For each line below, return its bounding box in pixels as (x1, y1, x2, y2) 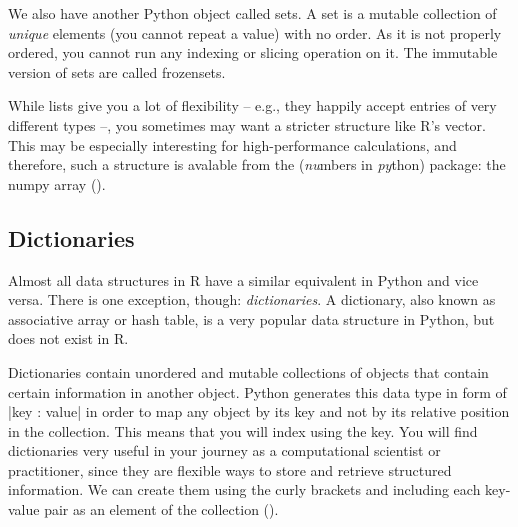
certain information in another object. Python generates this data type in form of (8, 381, 507, 402)
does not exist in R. (8, 328, 129, 349)
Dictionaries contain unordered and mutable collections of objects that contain (8, 361, 489, 382)
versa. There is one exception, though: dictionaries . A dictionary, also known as (8, 289, 496, 310)
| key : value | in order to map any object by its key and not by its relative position (8, 401, 510, 422)
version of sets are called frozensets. (8, 61, 226, 82)
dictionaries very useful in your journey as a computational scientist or (8, 440, 441, 461)
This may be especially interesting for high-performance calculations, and (8, 134, 457, 155)
